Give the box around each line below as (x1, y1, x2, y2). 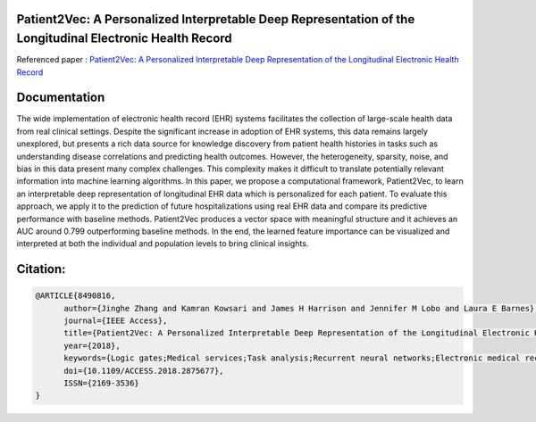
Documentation (16, 90, 105, 105)
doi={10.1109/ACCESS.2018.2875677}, (63, 366, 224, 376)
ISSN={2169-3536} (63, 378, 140, 388)
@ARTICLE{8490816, (35, 291, 116, 301)
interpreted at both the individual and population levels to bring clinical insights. (16, 238, 309, 249)
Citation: (16, 261, 66, 277)
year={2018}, (63, 340, 121, 351)
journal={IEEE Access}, (63, 316, 168, 326)
